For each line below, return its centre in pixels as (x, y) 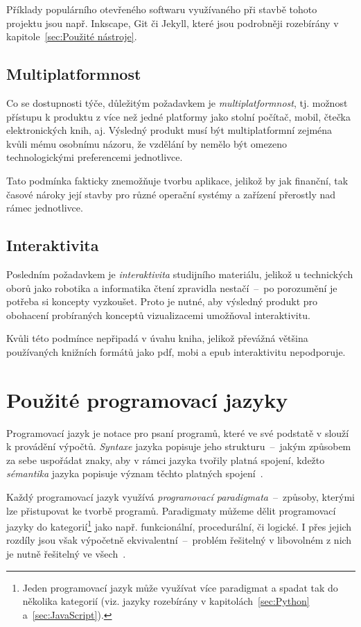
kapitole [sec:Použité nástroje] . (72, 36)
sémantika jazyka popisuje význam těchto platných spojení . (135, 473)
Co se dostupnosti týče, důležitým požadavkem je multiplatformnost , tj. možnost (177, 102)
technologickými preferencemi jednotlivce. (95, 157)
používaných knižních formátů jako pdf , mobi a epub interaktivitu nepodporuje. (176, 351)
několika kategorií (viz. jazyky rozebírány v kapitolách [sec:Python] (166, 601)
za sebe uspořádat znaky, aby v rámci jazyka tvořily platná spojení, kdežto (166, 459)
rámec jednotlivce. (45, 208)
